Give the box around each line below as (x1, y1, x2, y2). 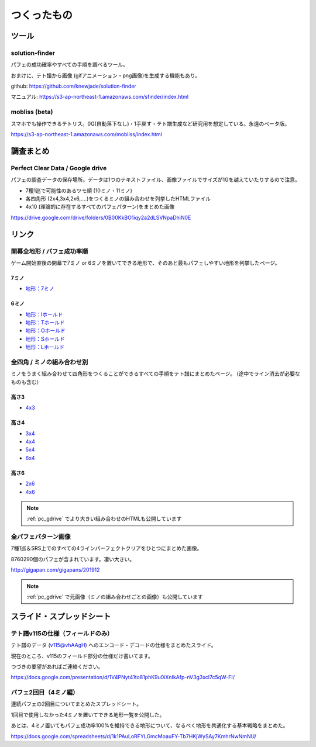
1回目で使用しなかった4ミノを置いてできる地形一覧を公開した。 (11, 711, 165, 718)
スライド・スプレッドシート (11, 611, 111, 621)
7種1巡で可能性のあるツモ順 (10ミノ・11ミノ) (25, 187, 133, 194)
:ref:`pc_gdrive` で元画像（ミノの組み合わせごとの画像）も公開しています (26, 593, 203, 600)
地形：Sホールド (25, 335, 65, 342)
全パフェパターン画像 (11, 532, 71, 541)
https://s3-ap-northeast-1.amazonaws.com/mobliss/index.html (11, 131, 162, 138)
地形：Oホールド (25, 327, 66, 334)
